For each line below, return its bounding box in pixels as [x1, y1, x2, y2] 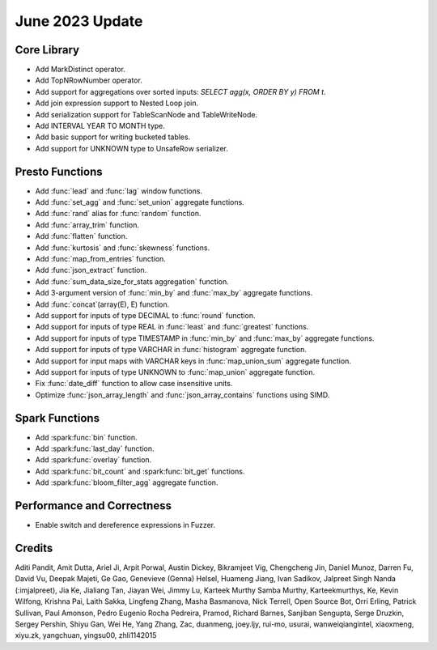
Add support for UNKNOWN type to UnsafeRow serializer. [35, 143, 228, 153]
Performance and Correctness [15, 499, 172, 513]
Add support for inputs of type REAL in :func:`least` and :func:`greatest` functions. [35, 322, 309, 332]
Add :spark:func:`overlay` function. [35, 455, 152, 465]
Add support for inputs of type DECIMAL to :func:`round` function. [35, 311, 256, 320]
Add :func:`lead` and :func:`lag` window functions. [35, 186, 202, 196]
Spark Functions [15, 411, 100, 425]
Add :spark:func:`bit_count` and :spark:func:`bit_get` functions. [35, 466, 245, 476]
